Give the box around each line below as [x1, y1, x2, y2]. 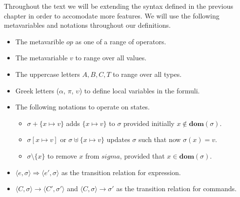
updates [106, 134, 130, 144]
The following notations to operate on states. [15, 102, 150, 112]
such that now [139, 134, 181, 144]
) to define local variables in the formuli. [79, 85, 200, 95]
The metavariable [15, 53, 68, 63]
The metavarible [15, 36, 64, 46]
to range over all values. [75, 53, 147, 63]
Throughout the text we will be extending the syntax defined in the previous [4, 1, 234, 11]
